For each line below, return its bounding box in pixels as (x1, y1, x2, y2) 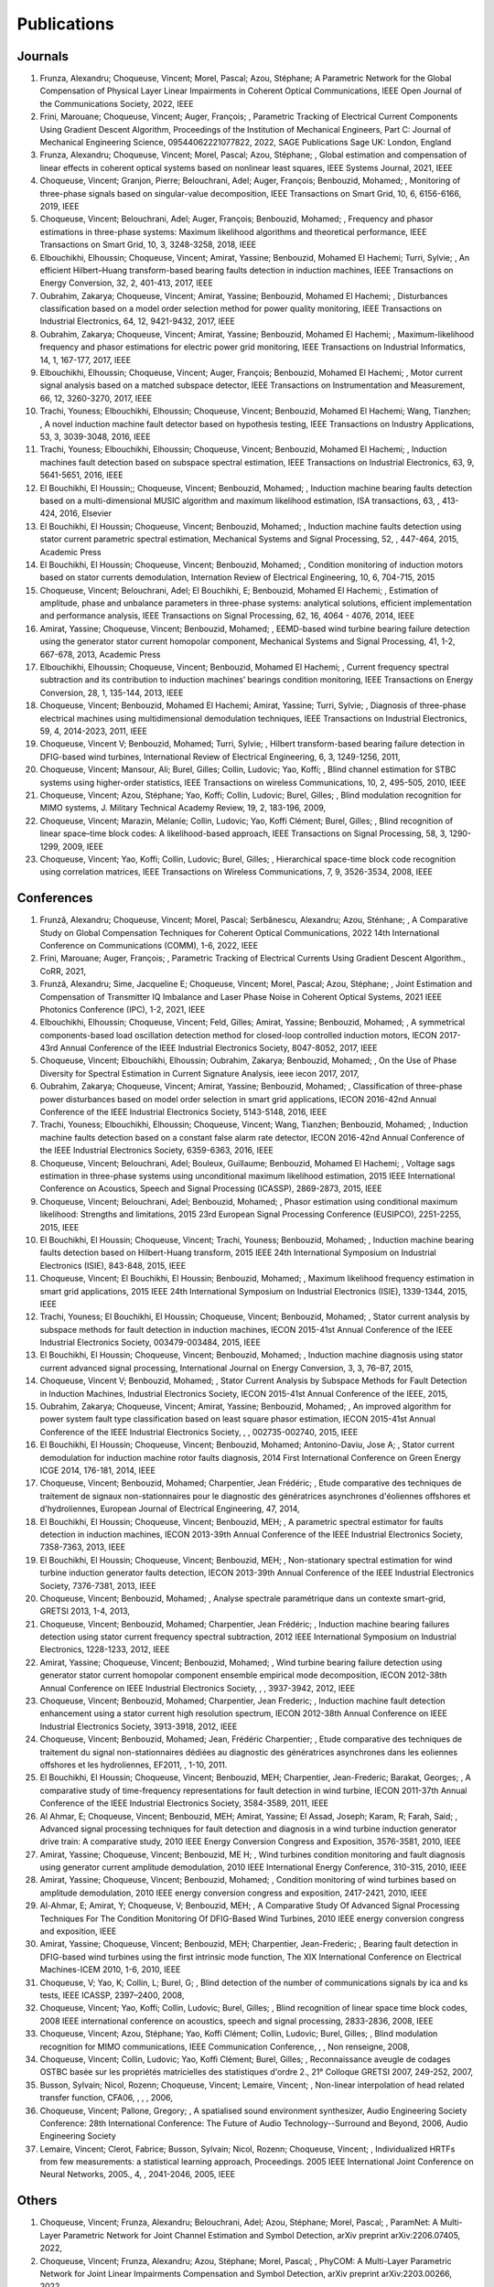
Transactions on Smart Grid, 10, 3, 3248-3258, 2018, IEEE (39, 239, 256, 251)
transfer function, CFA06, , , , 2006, (39, 2092, 174, 2103)
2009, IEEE (62, 841, 104, 852)
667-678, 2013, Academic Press (39, 649, 161, 660)
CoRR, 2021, (39, 965, 87, 976)
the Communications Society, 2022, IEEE (39, 98, 194, 109)
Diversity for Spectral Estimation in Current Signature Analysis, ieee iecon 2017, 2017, (39, 1068, 360, 1079)
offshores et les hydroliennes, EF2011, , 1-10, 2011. (39, 1759, 228, 1770)
